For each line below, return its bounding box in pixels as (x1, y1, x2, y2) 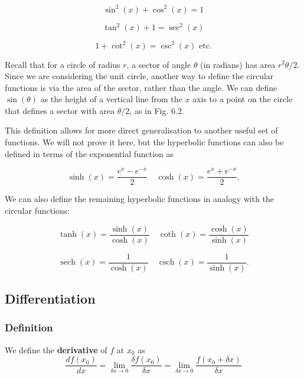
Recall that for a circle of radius (5, 58, 120, 70)
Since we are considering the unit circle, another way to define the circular (5, 70, 274, 82)
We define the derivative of (5, 343, 107, 356)
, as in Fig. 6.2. (129, 104, 184, 116)
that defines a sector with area (5, 104, 115, 116)
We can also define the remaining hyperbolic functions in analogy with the (5, 193, 274, 205)
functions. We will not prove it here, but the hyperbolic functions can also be (5, 136, 284, 148)
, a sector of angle (126, 58, 191, 70)
